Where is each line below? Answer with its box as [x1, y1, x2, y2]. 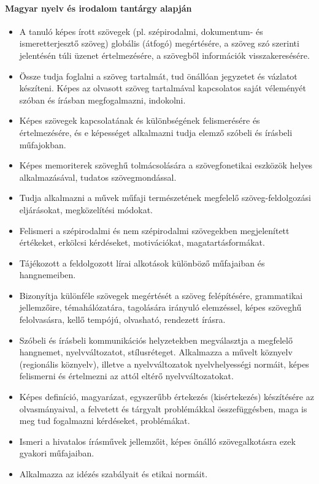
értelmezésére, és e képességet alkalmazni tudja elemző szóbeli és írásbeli [19, 126, 293, 138]
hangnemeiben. [19, 268, 76, 281]
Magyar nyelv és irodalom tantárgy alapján [5, 1, 192, 14]
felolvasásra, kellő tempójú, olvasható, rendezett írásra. [19, 313, 226, 326]
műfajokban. [19, 138, 66, 151]
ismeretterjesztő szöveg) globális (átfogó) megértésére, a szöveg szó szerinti [19, 37, 299, 50]
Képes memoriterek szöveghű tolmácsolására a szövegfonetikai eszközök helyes [19, 159, 313, 172]
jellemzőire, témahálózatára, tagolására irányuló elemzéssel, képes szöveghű [19, 301, 302, 314]
